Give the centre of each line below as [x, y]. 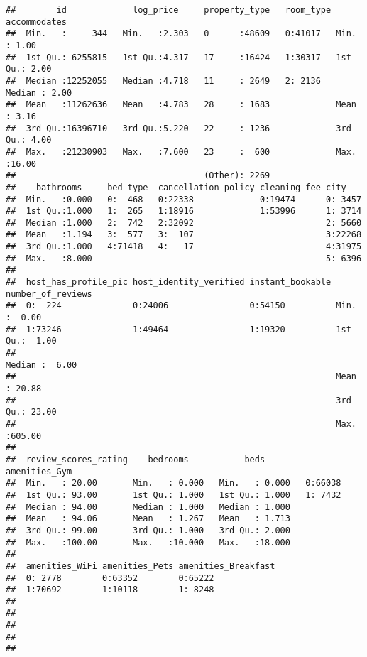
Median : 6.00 [42, 365]
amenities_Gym [39, 471]
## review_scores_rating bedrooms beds [136, 459]
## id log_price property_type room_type [169, 10]
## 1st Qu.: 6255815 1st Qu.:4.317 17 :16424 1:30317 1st [179, 57]
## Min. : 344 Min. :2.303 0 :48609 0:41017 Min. [181, 34]
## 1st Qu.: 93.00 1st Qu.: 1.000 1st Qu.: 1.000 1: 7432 [174, 495]
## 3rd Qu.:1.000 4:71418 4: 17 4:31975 [184, 247]
